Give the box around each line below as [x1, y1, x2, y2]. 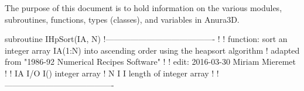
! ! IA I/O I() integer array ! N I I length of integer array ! [5, 66, 214, 79]
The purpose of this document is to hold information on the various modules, [5, 2, 282, 13]
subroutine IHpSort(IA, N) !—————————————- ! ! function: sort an [5, 33, 288, 45]
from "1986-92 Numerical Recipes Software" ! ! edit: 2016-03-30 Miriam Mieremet [5, 55, 296, 68]
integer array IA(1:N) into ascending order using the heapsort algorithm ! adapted [5, 44, 300, 56]
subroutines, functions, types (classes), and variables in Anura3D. [5, 13, 240, 25]
